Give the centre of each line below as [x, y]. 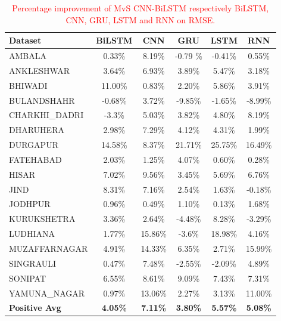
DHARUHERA [37, 130]
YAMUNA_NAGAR [47, 293]
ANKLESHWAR [40, 70]
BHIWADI [28, 85]
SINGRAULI [33, 263]
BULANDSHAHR [42, 100]
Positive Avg [35, 308]
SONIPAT [28, 278]
